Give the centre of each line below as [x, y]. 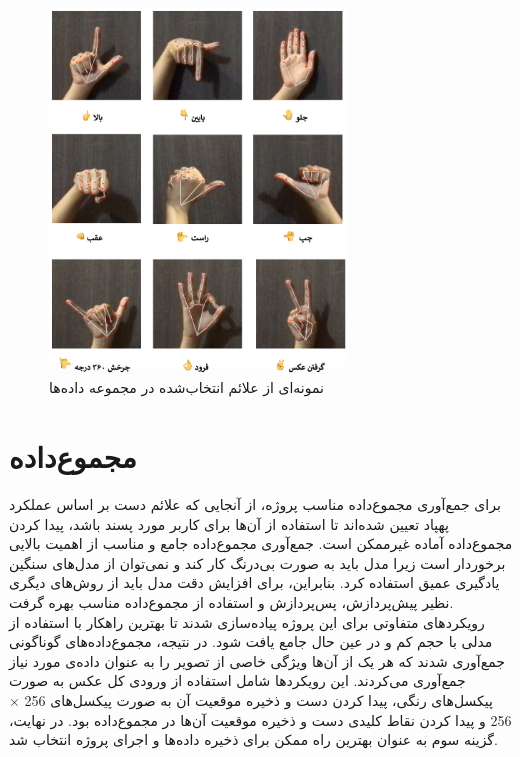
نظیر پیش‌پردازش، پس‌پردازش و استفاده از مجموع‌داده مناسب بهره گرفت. [231, 602]
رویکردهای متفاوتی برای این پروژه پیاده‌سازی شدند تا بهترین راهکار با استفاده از [247, 621]
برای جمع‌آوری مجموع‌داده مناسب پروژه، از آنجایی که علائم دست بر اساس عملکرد [255, 504]
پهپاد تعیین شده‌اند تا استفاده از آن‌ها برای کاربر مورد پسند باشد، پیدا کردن [229, 523]
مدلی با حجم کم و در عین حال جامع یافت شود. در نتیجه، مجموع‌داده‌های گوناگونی [251, 641]
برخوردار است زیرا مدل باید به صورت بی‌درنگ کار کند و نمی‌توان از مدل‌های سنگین [257, 562]
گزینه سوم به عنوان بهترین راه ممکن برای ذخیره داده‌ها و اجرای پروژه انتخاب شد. [253, 739]
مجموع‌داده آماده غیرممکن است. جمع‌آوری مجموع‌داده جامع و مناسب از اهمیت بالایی [261, 543]
